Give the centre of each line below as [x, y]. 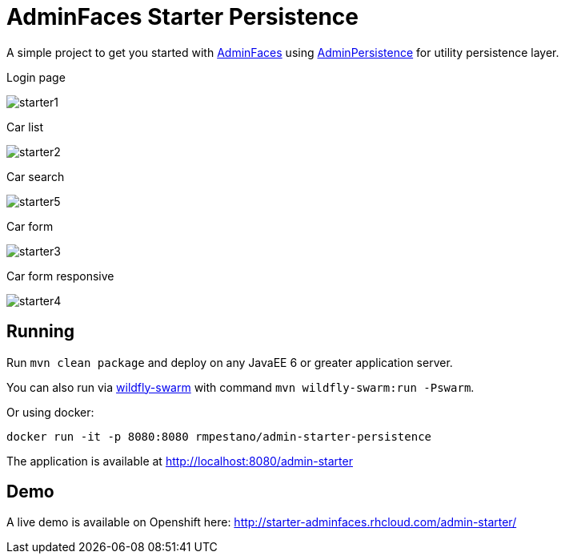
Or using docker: [50, 412]
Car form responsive [60, 276]
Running [41, 332]
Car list [25, 127]
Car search [36, 176]
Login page [36, 77]
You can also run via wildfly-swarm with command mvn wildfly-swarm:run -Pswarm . [240, 387]
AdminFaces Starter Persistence [182, 17]
